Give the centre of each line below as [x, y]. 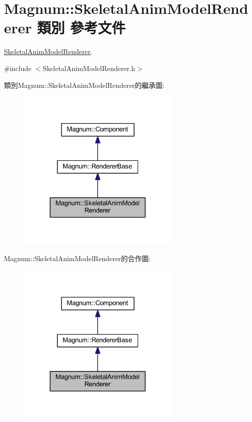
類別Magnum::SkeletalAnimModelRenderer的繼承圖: [84, 85]
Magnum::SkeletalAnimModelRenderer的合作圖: [77, 258]
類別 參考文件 [81, 28]
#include [18, 68]
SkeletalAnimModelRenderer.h [89, 68]
